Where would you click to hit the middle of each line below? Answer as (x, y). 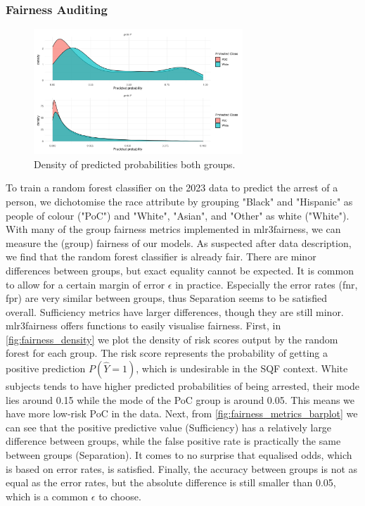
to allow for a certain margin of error (85, 284)
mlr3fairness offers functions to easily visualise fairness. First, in (143, 325)
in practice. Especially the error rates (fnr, (267, 284)
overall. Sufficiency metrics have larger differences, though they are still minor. (175, 311)
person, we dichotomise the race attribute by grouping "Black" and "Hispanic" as (179, 201)
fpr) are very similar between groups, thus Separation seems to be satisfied (166, 298)
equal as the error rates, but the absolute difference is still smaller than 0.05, (171, 482)
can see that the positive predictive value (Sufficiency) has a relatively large (169, 427)
